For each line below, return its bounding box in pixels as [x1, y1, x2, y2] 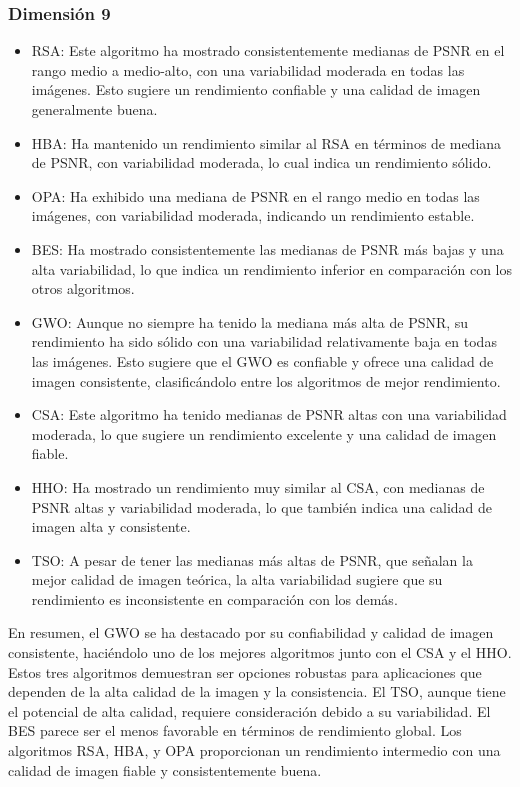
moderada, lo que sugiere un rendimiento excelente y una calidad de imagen [31, 423, 497, 444]
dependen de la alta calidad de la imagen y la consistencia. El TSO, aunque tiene [8, 681, 506, 702]
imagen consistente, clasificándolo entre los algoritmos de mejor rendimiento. [31, 370, 501, 391]
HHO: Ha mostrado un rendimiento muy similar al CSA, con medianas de [31, 476, 485, 497]
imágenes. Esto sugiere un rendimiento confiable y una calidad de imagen [31, 79, 481, 100]
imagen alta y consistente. [31, 516, 191, 537]
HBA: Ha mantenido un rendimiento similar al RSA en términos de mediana [31, 132, 502, 153]
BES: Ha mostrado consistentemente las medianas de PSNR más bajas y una [31, 238, 504, 259]
